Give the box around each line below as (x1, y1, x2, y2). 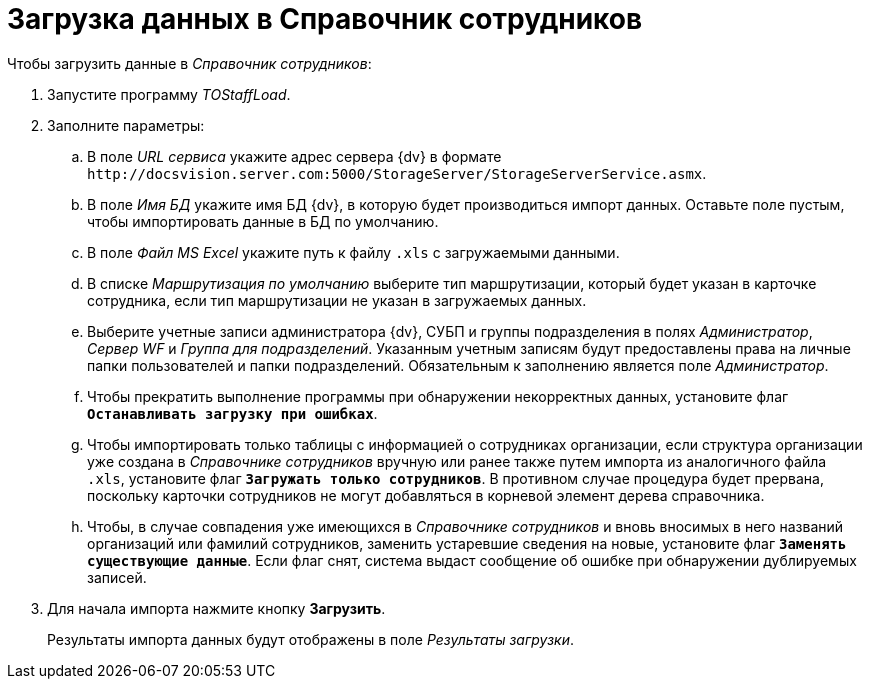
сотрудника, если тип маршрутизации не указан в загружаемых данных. (87, 291, 587, 309)
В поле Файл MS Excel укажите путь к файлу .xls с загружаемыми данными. (87, 243, 620, 261)
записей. (87, 568, 147, 586)
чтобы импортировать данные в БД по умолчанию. (87, 212, 439, 230)
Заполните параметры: (47, 116, 205, 134)
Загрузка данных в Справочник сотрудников (7, 2, 643, 36)
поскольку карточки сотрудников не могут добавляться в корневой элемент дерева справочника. (87, 486, 765, 504)
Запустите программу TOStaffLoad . (47, 85, 291, 103)
